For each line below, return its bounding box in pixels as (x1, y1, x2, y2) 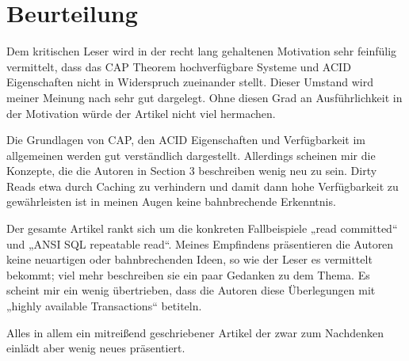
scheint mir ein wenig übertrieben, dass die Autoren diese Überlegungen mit (6, 282, 376, 298)
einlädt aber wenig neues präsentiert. (6, 340, 185, 356)
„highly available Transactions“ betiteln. (6, 298, 202, 314)
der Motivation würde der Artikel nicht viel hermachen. (6, 104, 276, 121)
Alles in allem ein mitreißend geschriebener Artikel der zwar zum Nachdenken (6, 324, 384, 340)
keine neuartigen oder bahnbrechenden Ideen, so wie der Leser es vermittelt (6, 251, 373, 268)
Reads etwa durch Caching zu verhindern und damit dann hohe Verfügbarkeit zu (6, 177, 399, 194)
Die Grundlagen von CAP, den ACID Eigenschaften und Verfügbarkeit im (6, 131, 366, 148)
